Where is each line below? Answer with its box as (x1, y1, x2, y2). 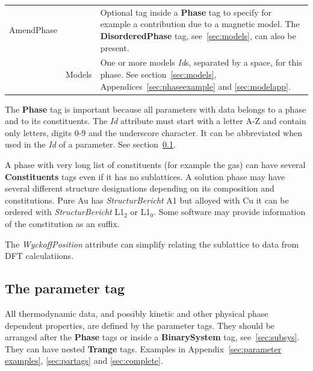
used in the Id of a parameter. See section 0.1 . (5, 138, 176, 151)
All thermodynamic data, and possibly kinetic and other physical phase (5, 307, 268, 319)
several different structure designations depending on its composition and (5, 182, 274, 195)
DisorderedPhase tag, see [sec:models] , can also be (100, 29, 296, 42)
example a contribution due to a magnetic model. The (100, 17, 300, 30)
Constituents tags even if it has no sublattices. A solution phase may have (5, 170, 285, 182)
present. (100, 41, 129, 54)
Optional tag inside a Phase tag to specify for (100, 5, 272, 18)
